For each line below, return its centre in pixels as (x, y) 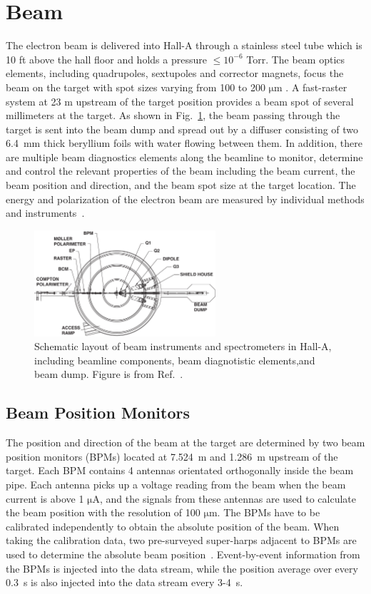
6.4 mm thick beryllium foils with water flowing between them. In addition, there (184, 143)
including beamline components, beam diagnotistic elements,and (175, 360)
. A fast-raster (316, 87)
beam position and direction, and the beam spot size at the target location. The (181, 185)
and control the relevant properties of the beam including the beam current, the (181, 171)
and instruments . (45, 213)
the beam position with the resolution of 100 (103, 512)
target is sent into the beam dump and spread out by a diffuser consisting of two (182, 129)
